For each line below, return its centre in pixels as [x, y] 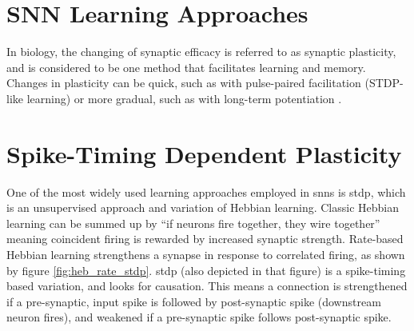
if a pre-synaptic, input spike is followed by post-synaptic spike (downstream [194, 301]
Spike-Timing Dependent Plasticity [204, 153]
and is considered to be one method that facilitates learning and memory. [186, 67]
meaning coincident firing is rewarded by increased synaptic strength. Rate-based [205, 239]
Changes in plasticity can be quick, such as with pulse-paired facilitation [184, 83]
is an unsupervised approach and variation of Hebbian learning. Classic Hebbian [203, 207]
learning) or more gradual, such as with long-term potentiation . [184, 98]
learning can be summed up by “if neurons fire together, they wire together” [193, 223]
